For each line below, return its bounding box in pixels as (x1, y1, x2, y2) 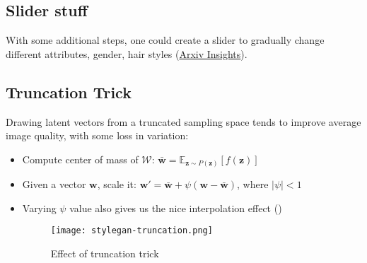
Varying (22, 200, 57, 215)
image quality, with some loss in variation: (6, 128, 189, 143)
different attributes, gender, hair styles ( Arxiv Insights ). (6, 46, 247, 61)
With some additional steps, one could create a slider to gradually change (6, 33, 325, 47)
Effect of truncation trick (50, 246, 159, 261)
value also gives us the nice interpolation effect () (69, 200, 282, 215)
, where (237, 177, 269, 192)
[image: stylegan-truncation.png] (50, 226, 213, 236)
